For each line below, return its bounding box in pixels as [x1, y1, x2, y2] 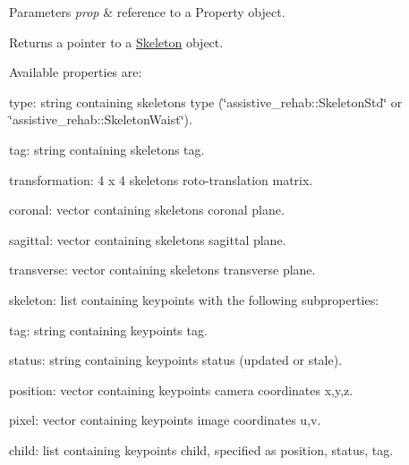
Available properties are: [9, 63, 142, 81]
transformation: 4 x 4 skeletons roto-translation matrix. [9, 170, 313, 189]
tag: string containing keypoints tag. [9, 320, 208, 339]
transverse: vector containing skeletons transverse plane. [9, 260, 316, 279]
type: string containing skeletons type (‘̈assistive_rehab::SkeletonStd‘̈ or [9, 92, 403, 111]
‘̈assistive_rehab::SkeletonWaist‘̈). [9, 110, 192, 129]
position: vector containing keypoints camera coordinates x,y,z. [9, 380, 354, 399]
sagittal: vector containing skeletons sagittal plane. [9, 230, 286, 249]
